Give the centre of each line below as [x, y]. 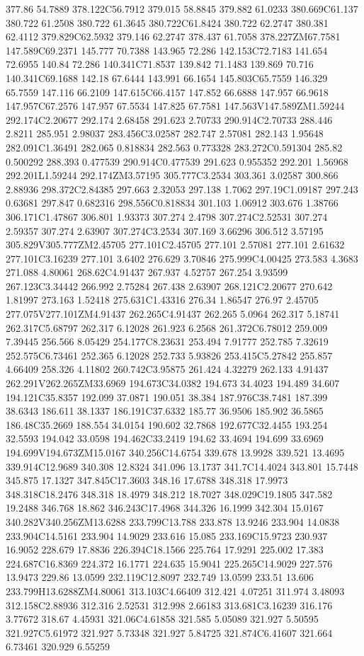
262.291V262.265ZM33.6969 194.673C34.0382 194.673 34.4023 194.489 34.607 [173, 383]
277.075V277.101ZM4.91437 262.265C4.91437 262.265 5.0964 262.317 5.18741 [173, 314]
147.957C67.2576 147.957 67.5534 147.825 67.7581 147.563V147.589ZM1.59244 [175, 106]
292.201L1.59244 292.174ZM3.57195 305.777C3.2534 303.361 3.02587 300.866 [172, 175]
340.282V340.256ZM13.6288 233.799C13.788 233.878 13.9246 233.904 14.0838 [173, 521]
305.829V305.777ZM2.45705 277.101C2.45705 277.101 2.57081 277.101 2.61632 [175, 244]
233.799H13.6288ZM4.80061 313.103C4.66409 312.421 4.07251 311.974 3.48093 [175, 591]
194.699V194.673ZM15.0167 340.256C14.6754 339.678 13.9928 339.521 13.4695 [175, 452]
